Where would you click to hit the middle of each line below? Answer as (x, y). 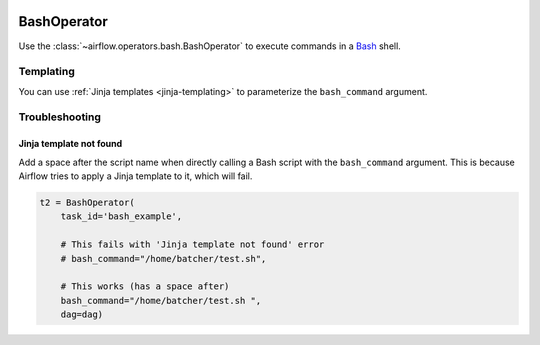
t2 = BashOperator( (87, 202)
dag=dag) (82, 314)
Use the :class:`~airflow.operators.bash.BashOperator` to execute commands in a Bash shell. (210, 46)
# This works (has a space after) (145, 286)
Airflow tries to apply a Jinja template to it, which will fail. (135, 176)
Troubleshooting (60, 117)
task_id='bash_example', (121, 216)
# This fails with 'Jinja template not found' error (192, 244)
